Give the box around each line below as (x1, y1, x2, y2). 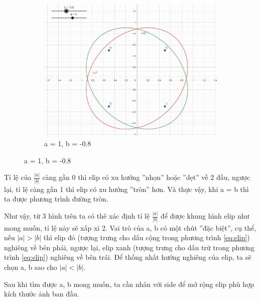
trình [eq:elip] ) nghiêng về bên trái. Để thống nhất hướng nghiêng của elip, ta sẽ (4, 252, 251, 262)
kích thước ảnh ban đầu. (4, 288, 79, 299)
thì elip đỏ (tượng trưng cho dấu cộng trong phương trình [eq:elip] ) (43, 232, 250, 243)
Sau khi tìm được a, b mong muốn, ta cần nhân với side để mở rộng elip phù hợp (4, 278, 254, 289)
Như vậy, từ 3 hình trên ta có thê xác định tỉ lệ (4, 211, 150, 221)
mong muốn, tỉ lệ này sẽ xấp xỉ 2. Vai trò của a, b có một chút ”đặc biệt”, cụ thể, (4, 222, 256, 233)
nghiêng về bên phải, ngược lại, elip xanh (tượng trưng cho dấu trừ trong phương (4, 242, 254, 252)
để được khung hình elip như (161, 211, 249, 221)
